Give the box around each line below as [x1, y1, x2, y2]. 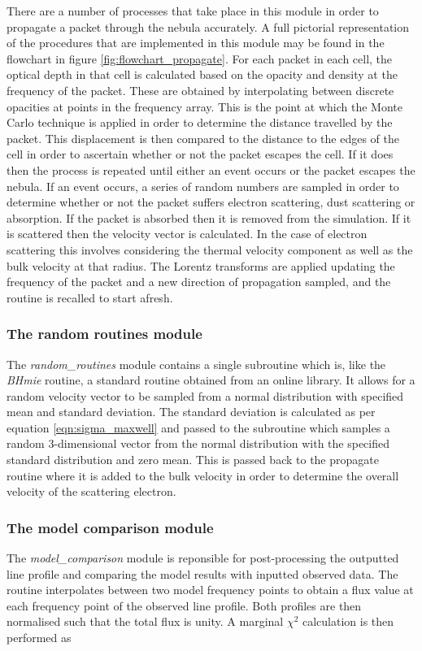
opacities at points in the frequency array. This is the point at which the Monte [7, 98, 402, 115]
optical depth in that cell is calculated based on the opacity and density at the [7, 66, 398, 83]
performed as [7, 629, 72, 646]
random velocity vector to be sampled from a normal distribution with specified [7, 387, 404, 404]
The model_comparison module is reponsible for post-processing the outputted [7, 549, 399, 566]
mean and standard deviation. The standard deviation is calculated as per [7, 403, 376, 420]
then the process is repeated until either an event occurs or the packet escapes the [7, 161, 415, 178]
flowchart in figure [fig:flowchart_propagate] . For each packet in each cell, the [7, 50, 393, 67]
